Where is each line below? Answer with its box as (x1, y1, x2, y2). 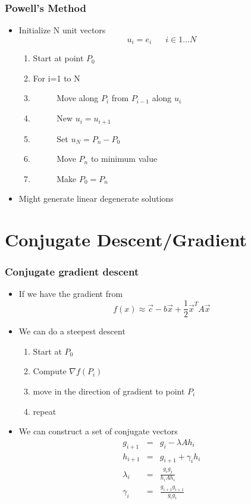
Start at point (33, 52, 84, 64)
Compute (33, 365, 67, 377)
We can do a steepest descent (18, 325, 125, 337)
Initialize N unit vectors (18, 24, 106, 36)
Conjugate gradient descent (5, 264, 139, 279)
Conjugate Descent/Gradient (5, 227, 247, 252)
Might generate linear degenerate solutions (18, 192, 174, 205)
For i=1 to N (33, 71, 80, 84)
